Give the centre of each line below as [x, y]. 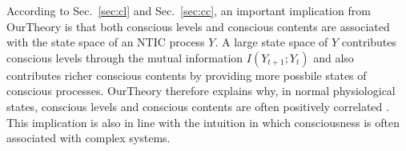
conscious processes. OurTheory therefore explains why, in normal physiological [201, 91]
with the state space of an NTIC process [106, 42]
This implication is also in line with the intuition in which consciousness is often [203, 122]
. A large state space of [271, 42]
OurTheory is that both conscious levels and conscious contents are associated [198, 26]
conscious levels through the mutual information [125, 57]
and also [334, 57]
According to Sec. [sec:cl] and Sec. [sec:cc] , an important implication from [189, 10]
